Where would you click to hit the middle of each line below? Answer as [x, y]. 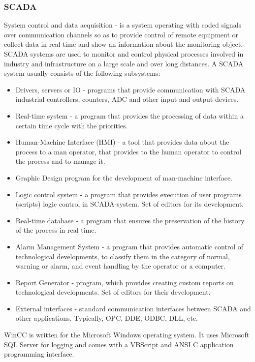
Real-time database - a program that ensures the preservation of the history [130, 220]
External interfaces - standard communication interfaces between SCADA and [133, 308]
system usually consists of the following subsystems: [82, 73]
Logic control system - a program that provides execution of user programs [128, 194]
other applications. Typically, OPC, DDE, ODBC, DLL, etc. [107, 318]
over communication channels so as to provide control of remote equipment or [121, 34]
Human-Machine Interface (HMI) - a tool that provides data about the [122, 142]
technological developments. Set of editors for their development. [113, 292]
